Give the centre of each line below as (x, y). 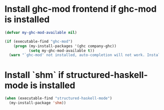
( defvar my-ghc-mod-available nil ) (41, 32)
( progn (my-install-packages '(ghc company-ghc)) (65, 46)
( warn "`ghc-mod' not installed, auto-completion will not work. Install (86, 55)
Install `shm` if (34, 75)
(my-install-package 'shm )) (38, 103)
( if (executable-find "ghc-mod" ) (39, 41)
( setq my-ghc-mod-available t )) (62, 51)
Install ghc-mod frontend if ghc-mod (81, 9)
